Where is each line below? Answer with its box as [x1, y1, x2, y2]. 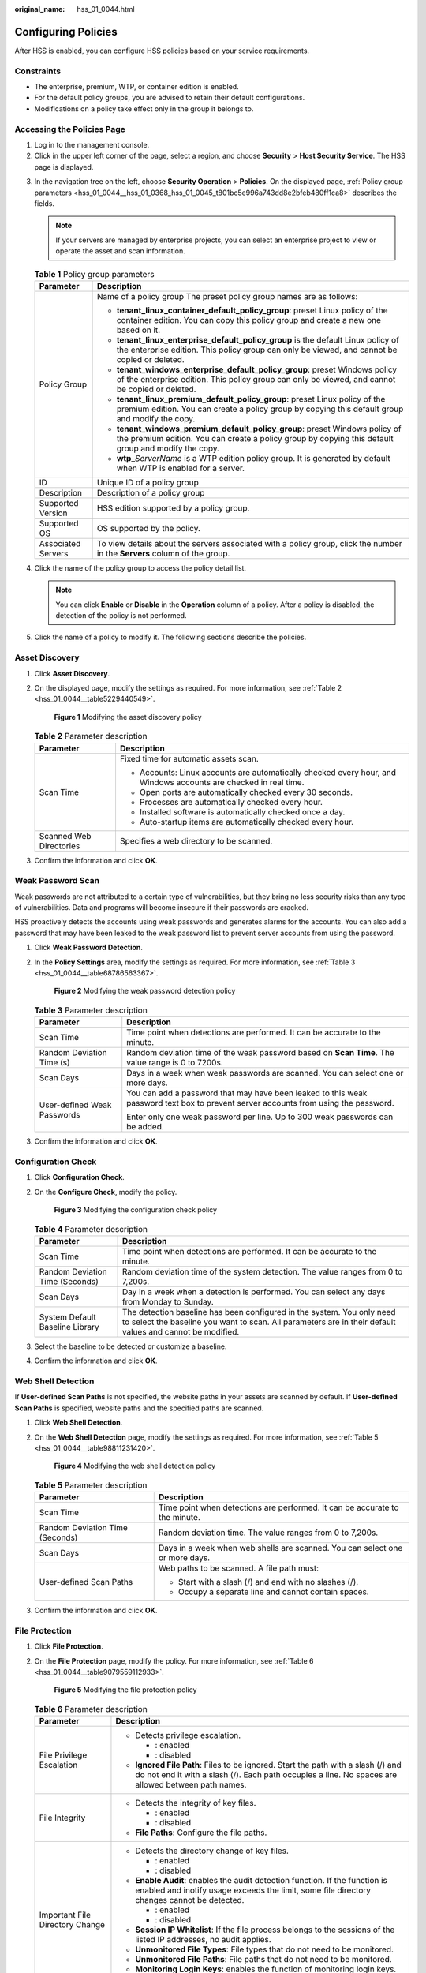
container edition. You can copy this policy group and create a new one [116, 314, 382, 325]
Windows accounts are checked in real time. [139, 777, 305, 788]
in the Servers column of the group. [96, 548, 230, 559]
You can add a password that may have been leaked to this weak [126, 1088, 368, 1099]
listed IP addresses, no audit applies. [135, 1934, 271, 1945]
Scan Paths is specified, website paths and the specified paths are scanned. [14, 1403, 264, 1413]
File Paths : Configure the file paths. [135, 1827, 267, 1838]
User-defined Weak [39, 1099, 112, 1110]
